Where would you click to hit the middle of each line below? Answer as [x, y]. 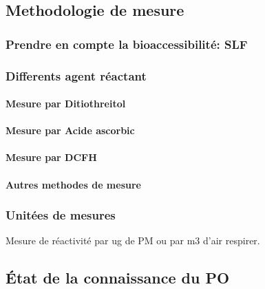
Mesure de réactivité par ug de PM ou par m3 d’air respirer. [133, 240]
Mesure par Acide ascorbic [70, 130]
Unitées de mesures [61, 215]
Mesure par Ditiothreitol [66, 104]
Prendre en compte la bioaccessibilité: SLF [127, 44]
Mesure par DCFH [51, 157]
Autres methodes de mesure [73, 184]
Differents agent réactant [76, 75]
